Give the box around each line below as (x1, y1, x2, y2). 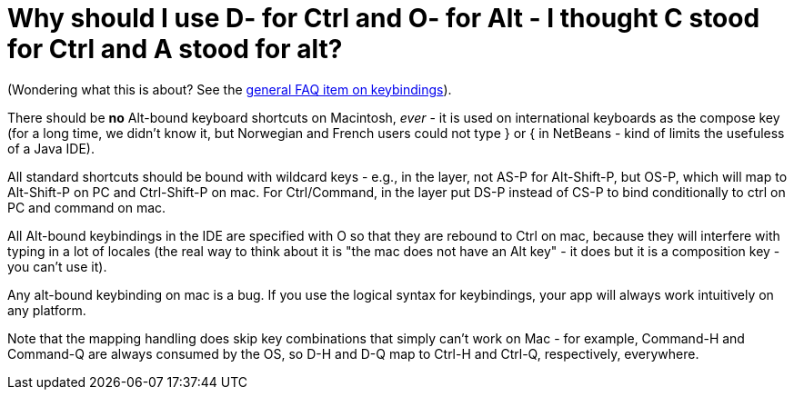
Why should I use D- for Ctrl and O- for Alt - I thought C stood (7, 3, 760, 34)
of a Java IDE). (7, 140, 95, 156)
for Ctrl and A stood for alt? (7, 34, 343, 65)
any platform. (7, 302, 86, 318)
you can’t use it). (7, 258, 107, 274)
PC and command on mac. (7, 199, 166, 215)
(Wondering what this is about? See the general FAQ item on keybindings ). (7, 81, 452, 97)
